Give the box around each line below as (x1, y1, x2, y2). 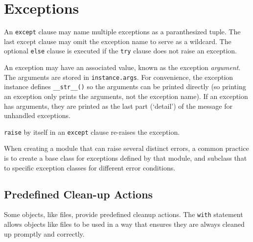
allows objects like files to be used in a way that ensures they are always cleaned (4, 219, 245, 229)
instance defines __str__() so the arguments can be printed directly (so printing (4, 81, 246, 92)
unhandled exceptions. (4, 110, 70, 121)
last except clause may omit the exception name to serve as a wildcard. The (4, 36, 231, 46)
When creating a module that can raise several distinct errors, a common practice (4, 143, 249, 153)
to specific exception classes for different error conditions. (4, 162, 176, 172)
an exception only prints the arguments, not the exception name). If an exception (4, 91, 248, 101)
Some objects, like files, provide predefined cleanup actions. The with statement (4, 209, 243, 219)
